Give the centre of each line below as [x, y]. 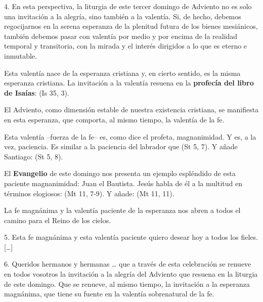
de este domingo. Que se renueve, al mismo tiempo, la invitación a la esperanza [127, 284]
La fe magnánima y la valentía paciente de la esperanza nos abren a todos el [122, 210]
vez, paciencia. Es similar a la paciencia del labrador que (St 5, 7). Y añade [121, 146]
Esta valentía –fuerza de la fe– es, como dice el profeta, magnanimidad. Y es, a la [130, 136]
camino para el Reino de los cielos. [58, 220]
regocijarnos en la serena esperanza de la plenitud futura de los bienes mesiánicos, [131, 26]
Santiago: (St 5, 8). [34, 156]
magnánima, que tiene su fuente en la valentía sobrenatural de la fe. [109, 294]
